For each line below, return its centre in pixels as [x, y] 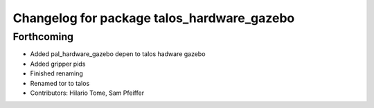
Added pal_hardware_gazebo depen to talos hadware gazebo [118, 54]
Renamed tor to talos [60, 83]
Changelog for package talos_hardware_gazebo [154, 18]
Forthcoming [43, 37]
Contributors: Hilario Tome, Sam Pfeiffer [87, 93]
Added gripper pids [58, 64]
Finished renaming [56, 73]
